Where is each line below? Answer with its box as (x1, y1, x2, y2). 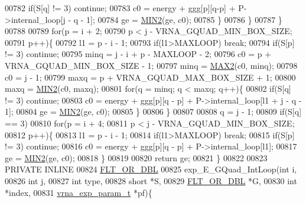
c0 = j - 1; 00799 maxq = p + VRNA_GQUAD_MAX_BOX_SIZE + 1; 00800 (5, 71, 296, 83)
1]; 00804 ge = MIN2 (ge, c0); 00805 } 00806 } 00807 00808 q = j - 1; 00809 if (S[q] (5, 105, 302, 118)
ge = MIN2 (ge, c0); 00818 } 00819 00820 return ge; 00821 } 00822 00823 (5, 151, 268, 164)
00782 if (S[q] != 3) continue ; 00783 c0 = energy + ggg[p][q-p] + (5, 2, 236, 14)
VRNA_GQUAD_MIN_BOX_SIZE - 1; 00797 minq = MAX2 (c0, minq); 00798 (5, 59, 298, 71)
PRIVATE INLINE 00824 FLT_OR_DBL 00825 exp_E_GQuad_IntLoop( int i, (5, 163, 297, 175)
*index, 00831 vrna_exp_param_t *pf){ (5, 186, 152, 198)
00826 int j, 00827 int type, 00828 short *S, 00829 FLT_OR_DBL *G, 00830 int (5, 174, 297, 187)
